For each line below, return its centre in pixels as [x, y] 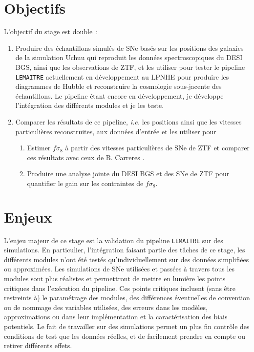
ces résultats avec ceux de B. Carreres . [86, 157]
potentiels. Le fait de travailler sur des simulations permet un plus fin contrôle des [127, 326]
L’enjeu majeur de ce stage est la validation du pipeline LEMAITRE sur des [114, 240]
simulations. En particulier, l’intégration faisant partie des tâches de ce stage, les [125, 250]
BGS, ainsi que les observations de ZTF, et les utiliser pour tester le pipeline [130, 67]
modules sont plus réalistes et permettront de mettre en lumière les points [115, 279]
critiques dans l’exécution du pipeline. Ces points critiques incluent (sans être [120, 288]
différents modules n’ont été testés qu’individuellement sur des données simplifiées [127, 259]
